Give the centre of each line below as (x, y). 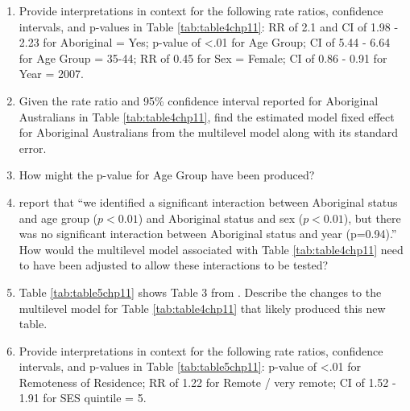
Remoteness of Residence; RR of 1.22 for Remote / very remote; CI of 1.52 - (207, 382)
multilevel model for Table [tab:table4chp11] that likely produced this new (202, 308)
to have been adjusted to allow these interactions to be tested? (174, 265)
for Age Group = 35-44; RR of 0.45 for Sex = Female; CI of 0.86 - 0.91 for (203, 58)
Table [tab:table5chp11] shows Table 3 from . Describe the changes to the (200, 292)
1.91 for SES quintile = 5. (83, 398)
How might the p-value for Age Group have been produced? (167, 175)
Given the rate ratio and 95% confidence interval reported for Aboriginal (199, 100)
